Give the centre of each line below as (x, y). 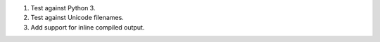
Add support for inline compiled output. (88, 27)
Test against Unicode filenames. (77, 18)
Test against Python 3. (63, 8)
